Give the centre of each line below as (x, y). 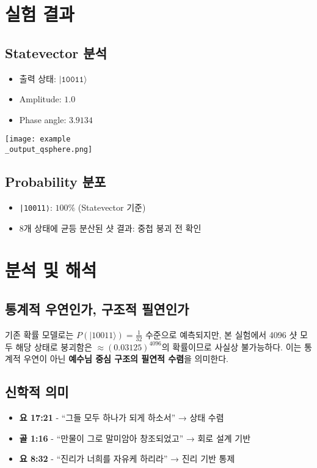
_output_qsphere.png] (49, 150)
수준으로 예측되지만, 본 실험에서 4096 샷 (221, 334)
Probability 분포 (56, 182)
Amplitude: (40, 99)
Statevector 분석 (56, 52)
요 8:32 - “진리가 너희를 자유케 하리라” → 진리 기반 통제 (127, 459)
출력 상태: (38, 78)
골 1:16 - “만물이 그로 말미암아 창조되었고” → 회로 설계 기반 (135, 438)
